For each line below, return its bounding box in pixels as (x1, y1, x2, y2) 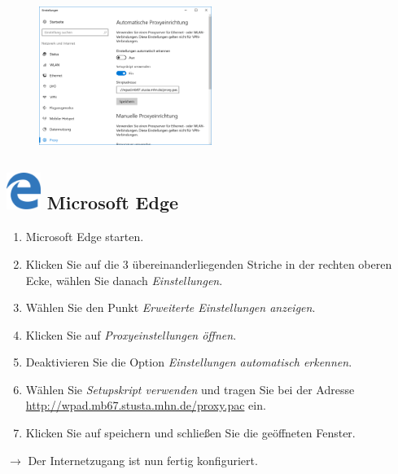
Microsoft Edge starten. (25, 228, 144, 245)
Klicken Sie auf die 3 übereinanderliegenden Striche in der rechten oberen (25, 255, 392, 272)
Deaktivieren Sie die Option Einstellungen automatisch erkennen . (25, 353, 352, 371)
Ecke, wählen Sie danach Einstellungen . (25, 271, 223, 288)
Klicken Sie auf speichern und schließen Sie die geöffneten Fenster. (25, 424, 356, 441)
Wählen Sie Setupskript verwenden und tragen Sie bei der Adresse (25, 380, 355, 397)
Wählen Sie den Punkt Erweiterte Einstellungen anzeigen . (25, 299, 316, 316)
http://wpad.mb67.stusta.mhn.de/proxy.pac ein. (25, 397, 266, 414)
